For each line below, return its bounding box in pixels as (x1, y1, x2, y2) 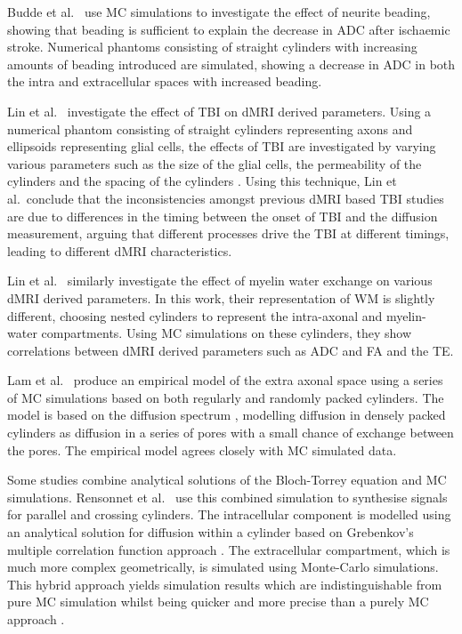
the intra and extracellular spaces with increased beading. (7, 72, 322, 91)
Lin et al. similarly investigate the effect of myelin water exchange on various (7, 271, 433, 290)
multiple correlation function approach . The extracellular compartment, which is (7, 540, 450, 558)
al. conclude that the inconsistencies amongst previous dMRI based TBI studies (7, 189, 444, 207)
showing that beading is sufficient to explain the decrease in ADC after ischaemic (7, 20, 450, 38)
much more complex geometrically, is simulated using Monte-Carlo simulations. (7, 558, 439, 576)
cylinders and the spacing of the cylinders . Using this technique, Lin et (7, 172, 397, 190)
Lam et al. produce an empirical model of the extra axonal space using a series (7, 371, 443, 389)
